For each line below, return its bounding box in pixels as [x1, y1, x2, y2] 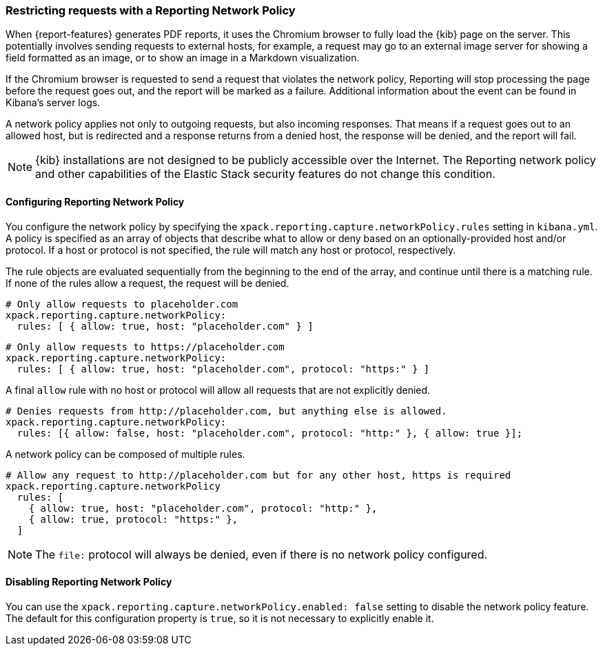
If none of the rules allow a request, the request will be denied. [6, 277, 289, 289]
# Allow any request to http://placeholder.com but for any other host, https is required [6, 469, 511, 481]
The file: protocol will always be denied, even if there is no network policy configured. [35, 547, 488, 561]
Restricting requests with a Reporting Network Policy [6, 3, 296, 17]
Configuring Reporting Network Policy [6, 195, 185, 208]
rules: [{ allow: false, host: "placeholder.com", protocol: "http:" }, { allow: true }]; [17, 427, 523, 439]
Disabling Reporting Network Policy [6, 576, 172, 588]
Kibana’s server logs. [6, 97, 101, 109]
